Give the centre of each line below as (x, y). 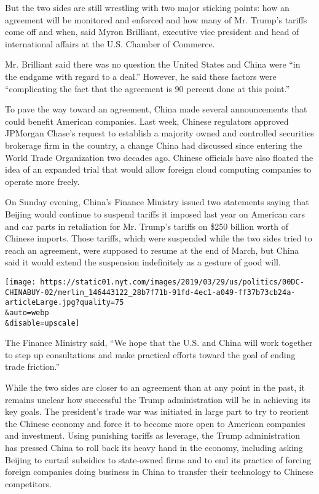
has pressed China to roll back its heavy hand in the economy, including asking (154, 447)
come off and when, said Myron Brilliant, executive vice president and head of (152, 32)
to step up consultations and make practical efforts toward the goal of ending (150, 354)
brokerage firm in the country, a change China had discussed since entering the (154, 145)
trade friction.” (33, 367)
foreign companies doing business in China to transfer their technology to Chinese (159, 472)
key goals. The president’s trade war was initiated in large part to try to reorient (157, 411)
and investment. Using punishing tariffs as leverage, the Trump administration (153, 435)
